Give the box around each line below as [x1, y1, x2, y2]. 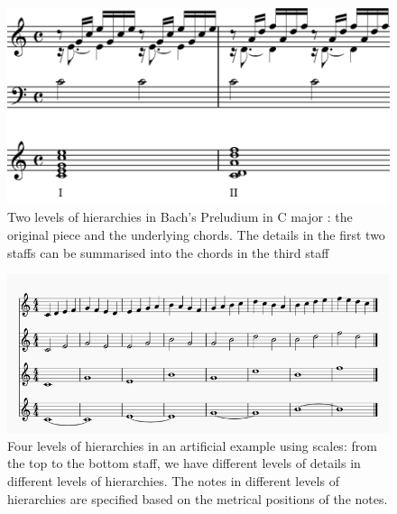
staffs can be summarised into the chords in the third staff [7, 243, 329, 262]
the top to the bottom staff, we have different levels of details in [7, 454, 361, 473]
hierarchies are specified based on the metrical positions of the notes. [7, 489, 388, 508]
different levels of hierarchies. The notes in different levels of [7, 472, 339, 491]
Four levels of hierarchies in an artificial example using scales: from [7, 436, 377, 454]
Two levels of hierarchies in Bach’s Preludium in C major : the [7, 207, 353, 226]
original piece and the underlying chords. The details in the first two [7, 225, 385, 243]
